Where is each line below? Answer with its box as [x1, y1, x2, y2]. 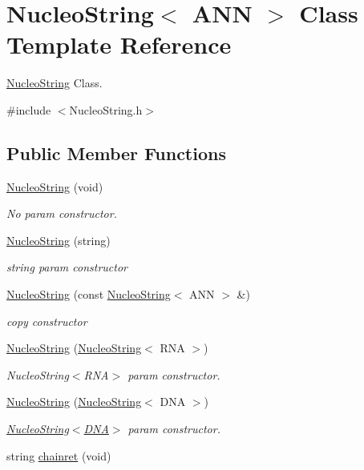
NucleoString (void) [6, 178, 103, 195]
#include [6, 101, 51, 118]
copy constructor [6, 312, 87, 329]
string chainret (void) [6, 447, 111, 464]
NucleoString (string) [6, 231, 111, 248]
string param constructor [6, 259, 128, 275]
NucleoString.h [69, 101, 143, 118]
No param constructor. [6, 205, 117, 222]
